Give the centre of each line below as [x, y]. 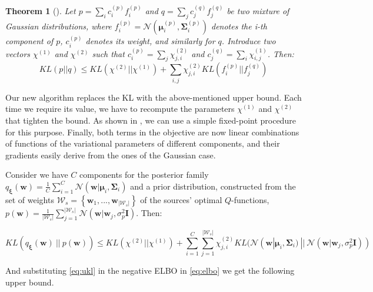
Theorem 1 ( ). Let [41, 10]
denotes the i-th [239, 26]
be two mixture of [258, 10]
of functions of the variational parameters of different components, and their [143, 143]
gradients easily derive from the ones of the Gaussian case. [111, 155]
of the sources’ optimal [181, 199]
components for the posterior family [144, 175]
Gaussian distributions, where [59, 26]
